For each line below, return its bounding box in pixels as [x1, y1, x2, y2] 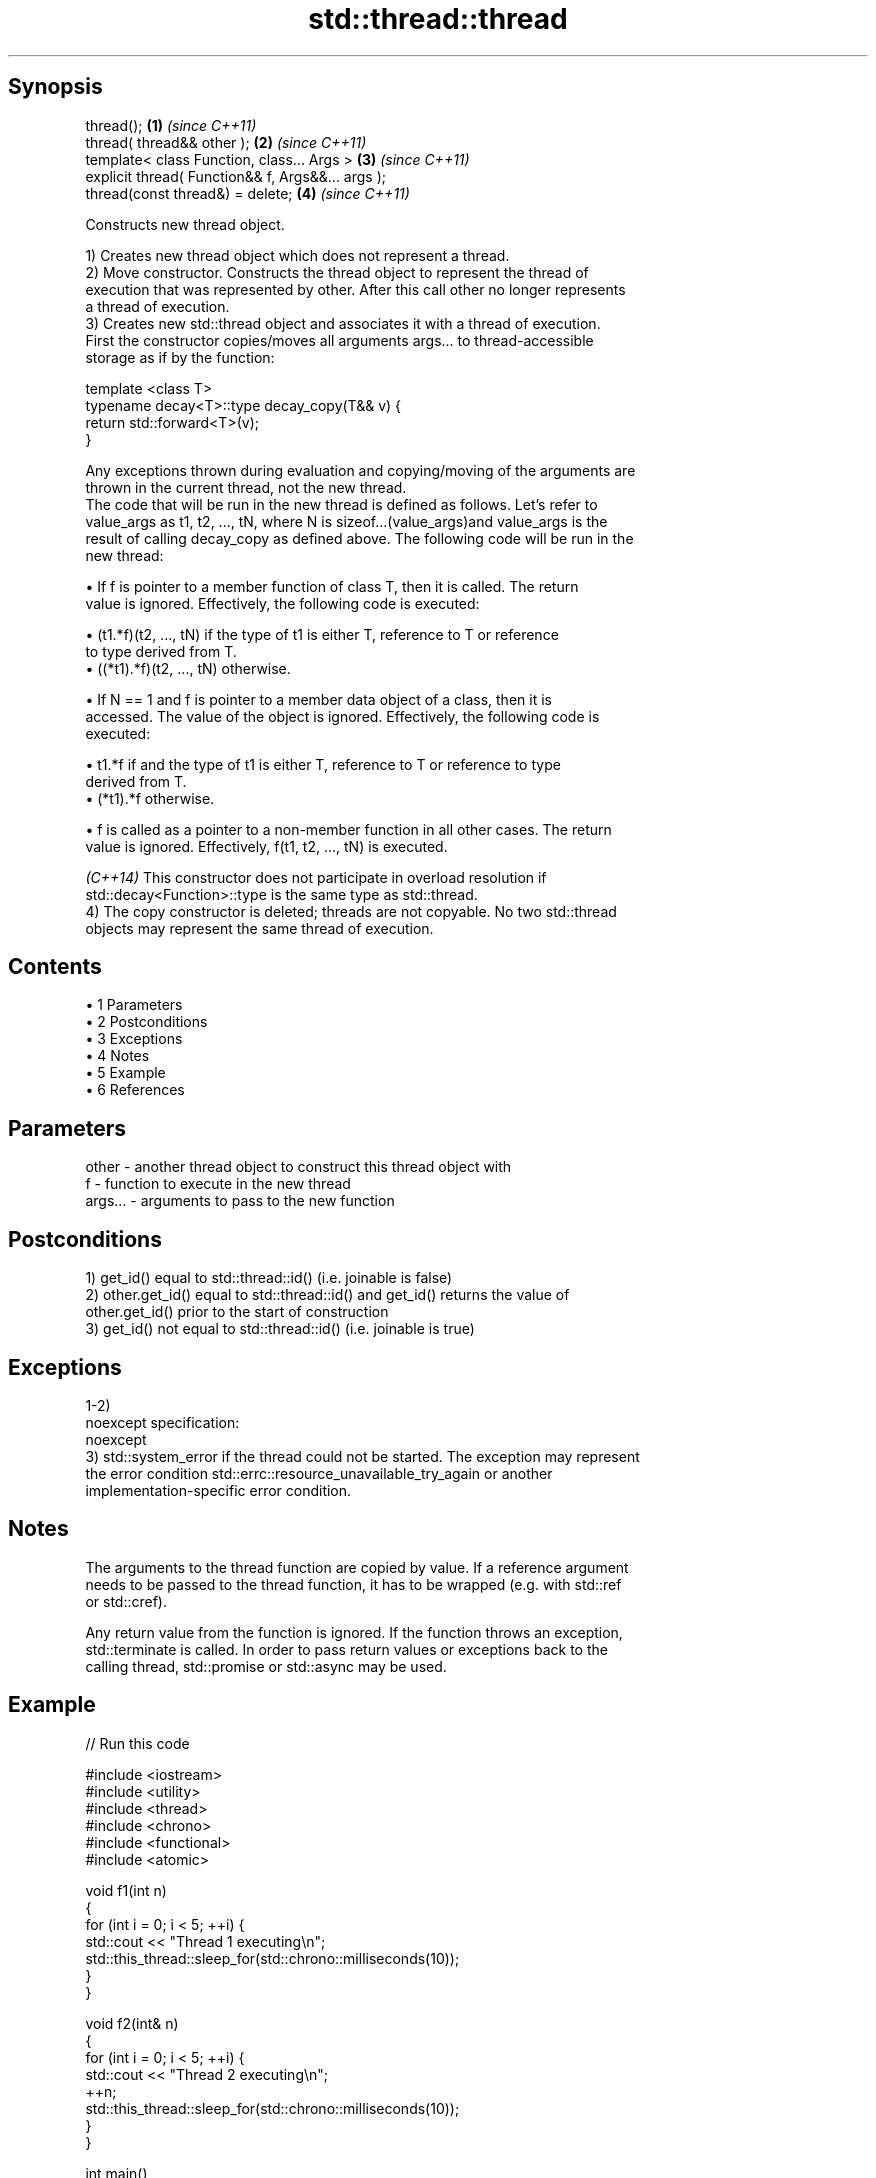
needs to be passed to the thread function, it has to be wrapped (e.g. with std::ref [85, 1575, 622, 1593]
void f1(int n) [85, 1881, 167, 1899]
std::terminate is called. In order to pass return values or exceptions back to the [85, 1640, 608, 1658]
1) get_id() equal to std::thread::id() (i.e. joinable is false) [85, 1269, 453, 1287]
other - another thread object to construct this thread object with [85, 1158, 512, 1176]
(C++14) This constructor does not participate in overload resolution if [85, 868, 547, 886]
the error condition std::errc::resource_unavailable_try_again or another [85, 1464, 553, 1482]
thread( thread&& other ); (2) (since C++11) [85, 133, 367, 151]
